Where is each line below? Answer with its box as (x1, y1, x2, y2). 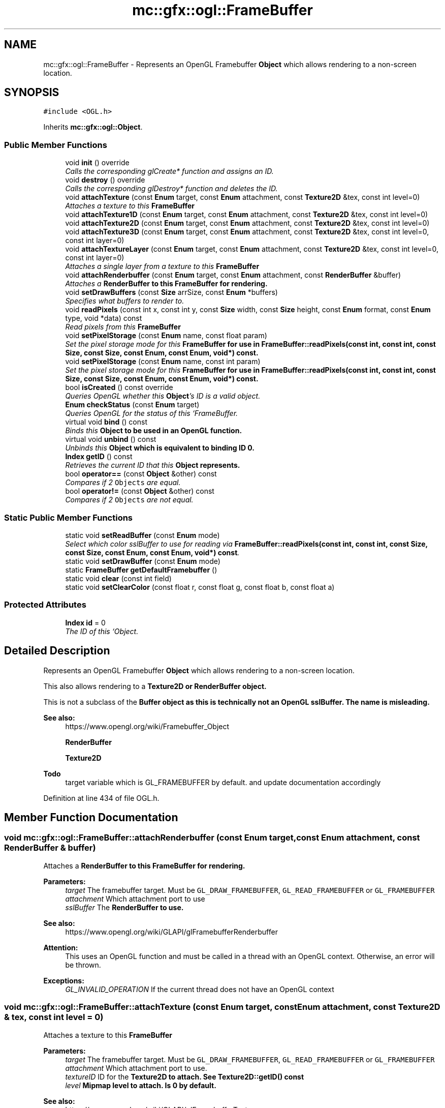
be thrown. (65, 960, 101, 969)
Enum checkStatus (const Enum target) (65, 400, 200, 409)
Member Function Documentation (4, 811, 178, 824)
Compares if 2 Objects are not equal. (65, 495, 194, 504)
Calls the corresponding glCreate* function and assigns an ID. (65, 167, 274, 176)
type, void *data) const (65, 314, 142, 323)
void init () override (65, 158, 130, 167)
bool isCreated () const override (65, 383, 173, 392)
